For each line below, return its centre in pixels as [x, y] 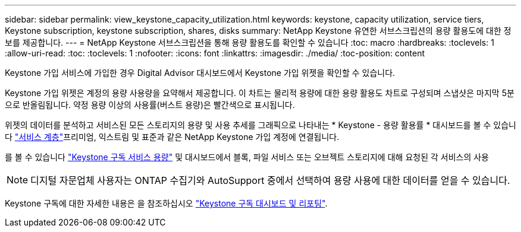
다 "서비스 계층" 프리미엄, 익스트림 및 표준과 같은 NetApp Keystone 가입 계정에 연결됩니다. [172, 137]
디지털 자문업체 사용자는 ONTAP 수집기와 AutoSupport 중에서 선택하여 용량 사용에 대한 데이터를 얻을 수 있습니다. [270, 180]
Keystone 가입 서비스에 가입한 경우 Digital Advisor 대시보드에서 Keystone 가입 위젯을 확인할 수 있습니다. [200, 73]
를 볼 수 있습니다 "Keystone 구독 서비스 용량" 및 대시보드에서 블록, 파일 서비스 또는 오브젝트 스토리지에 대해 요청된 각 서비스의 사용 [247, 157]
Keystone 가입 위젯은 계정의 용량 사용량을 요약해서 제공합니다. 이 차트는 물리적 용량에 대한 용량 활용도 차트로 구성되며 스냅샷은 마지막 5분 [260, 93]
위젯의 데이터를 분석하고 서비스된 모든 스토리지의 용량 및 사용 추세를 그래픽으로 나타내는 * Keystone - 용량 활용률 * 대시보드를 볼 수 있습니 [260, 125]
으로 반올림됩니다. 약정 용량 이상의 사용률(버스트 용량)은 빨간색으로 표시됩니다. [150, 105]
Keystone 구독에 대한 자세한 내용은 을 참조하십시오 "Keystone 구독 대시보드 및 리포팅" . [166, 203]
